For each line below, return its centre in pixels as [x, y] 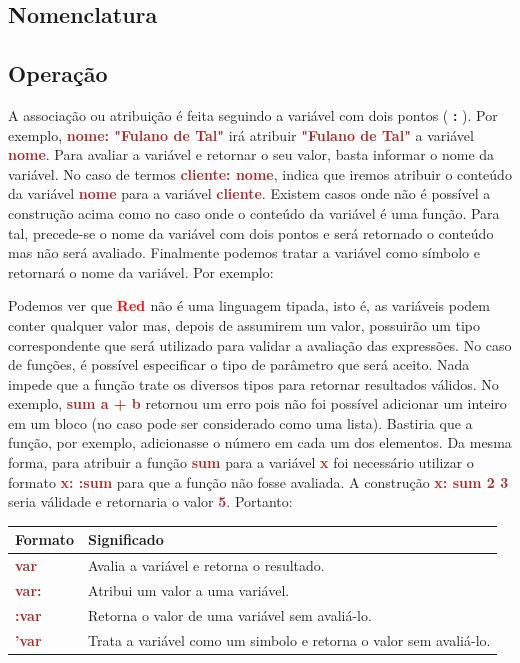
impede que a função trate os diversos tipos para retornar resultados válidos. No [253, 383]
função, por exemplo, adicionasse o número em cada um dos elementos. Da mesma [260, 442]
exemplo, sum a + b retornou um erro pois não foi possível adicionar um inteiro [257, 403]
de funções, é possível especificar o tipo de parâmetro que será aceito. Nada [239, 364]
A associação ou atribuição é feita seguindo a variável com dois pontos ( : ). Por [253, 114]
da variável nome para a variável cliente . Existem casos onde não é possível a [249, 193]
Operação [58, 73]
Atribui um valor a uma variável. [189, 590]
